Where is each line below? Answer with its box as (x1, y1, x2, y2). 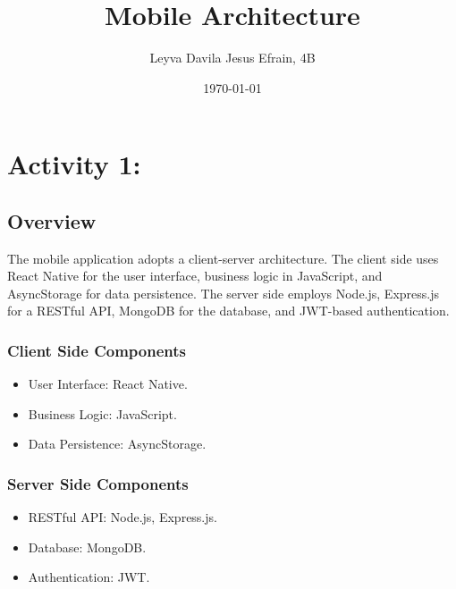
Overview (7, 206, 97, 234)
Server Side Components (7, 473, 189, 494)
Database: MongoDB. (28, 537, 147, 556)
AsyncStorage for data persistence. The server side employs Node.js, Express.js (7, 283, 439, 302)
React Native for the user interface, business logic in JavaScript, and (7, 266, 383, 285)
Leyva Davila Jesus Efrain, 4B (149, 48, 316, 67)
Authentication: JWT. (28, 568, 150, 586)
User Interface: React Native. (28, 374, 188, 393)
